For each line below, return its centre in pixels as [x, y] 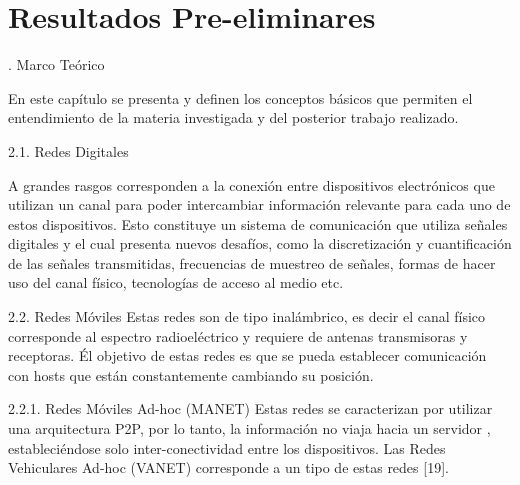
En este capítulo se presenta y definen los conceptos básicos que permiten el [240, 97]
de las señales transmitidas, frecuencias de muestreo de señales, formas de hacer [252, 262]
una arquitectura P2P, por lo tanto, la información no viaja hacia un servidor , [249, 428]
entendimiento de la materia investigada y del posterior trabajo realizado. [233, 117]
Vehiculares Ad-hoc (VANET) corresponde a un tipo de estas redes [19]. [228, 467]
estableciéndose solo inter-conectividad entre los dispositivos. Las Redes [227, 447]
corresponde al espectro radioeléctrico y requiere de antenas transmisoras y [238, 335]
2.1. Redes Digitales [68, 150]
